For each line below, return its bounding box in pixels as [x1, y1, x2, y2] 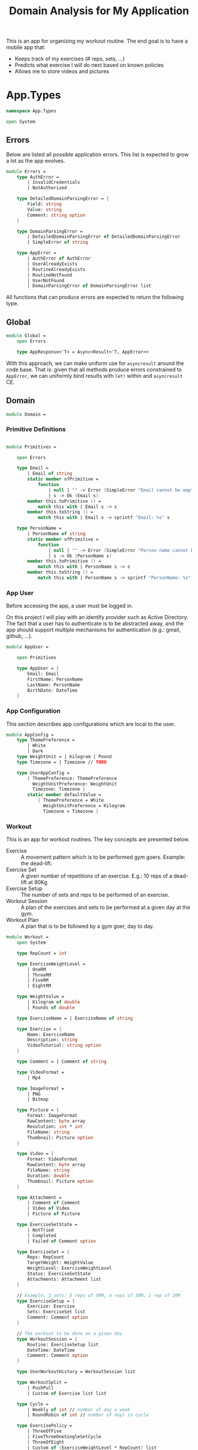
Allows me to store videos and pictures [14, 68, 110, 75]
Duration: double [27, 1173, 70, 1179]
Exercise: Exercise [27, 1303, 75, 1309]
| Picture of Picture [27, 1211, 81, 1217]
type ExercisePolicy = [16, 1423, 72, 1429]
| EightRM [27, 983, 51, 989]
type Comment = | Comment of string [16, 1059, 107, 1064]
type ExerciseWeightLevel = [16, 961, 85, 967]
